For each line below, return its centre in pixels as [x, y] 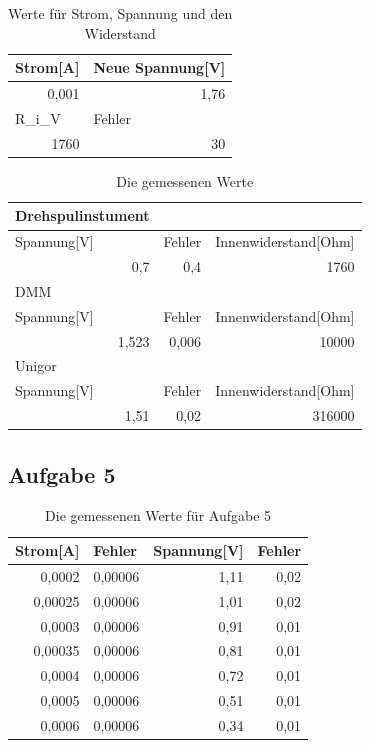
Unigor [36, 365]
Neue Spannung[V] [159, 67]
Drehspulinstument [82, 215]
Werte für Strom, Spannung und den [120, 13]
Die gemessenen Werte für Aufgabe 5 [158, 515]
